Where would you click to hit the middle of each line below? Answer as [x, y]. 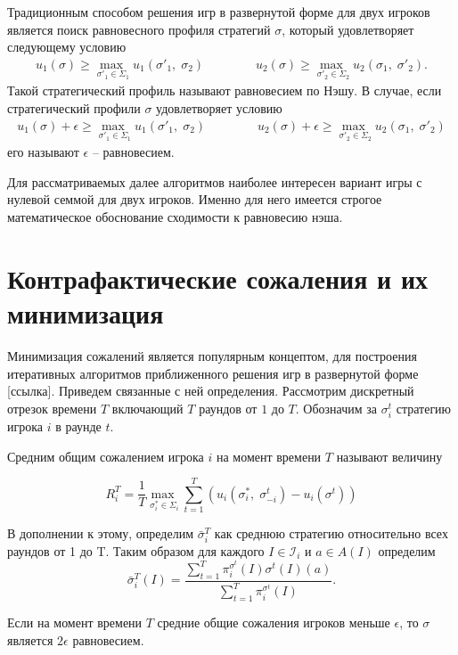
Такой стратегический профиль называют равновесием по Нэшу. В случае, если [225, 90]
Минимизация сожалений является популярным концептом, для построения [212, 355]
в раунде [78, 426]
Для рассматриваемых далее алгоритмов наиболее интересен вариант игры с [215, 181]
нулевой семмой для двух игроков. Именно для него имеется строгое [195, 199]
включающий [147, 408]
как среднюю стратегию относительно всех [331, 533]
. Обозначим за [336, 408]
